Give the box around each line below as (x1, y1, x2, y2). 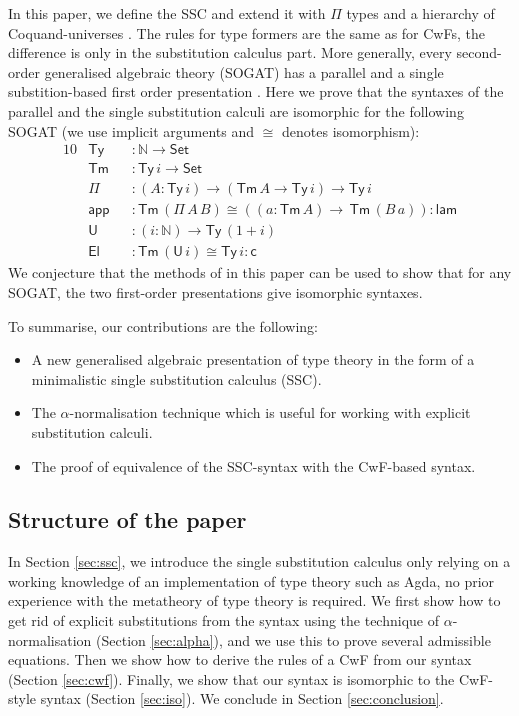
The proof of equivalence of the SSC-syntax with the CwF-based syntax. (31, 455, 476, 476)
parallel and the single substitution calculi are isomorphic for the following (8, 100, 464, 121)
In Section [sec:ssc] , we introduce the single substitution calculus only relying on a (8, 551, 511, 572)
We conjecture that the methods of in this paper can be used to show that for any (8, 262, 512, 283)
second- (456, 42, 502, 63)
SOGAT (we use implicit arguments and (8, 120, 255, 141)
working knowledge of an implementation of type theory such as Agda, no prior (8, 570, 495, 591)
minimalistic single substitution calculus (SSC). (31, 368, 322, 389)
